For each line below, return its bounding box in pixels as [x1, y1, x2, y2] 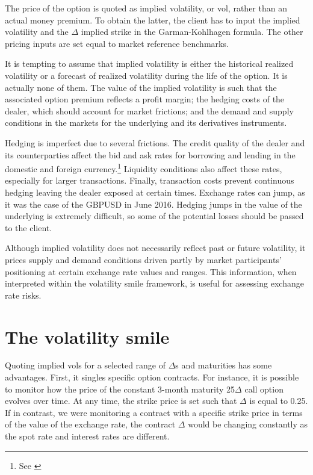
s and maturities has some [175, 359, 272, 371]
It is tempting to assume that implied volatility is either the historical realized [5, 57, 294, 70]
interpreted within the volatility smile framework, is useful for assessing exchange [5, 277, 304, 290]
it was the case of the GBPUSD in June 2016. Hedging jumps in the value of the [5, 197, 302, 210]
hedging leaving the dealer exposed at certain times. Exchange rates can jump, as [5, 185, 305, 198]
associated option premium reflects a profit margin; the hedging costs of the [5, 93, 285, 105]
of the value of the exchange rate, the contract [5, 418, 176, 430]
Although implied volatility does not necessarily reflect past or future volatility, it [5, 241, 306, 254]
